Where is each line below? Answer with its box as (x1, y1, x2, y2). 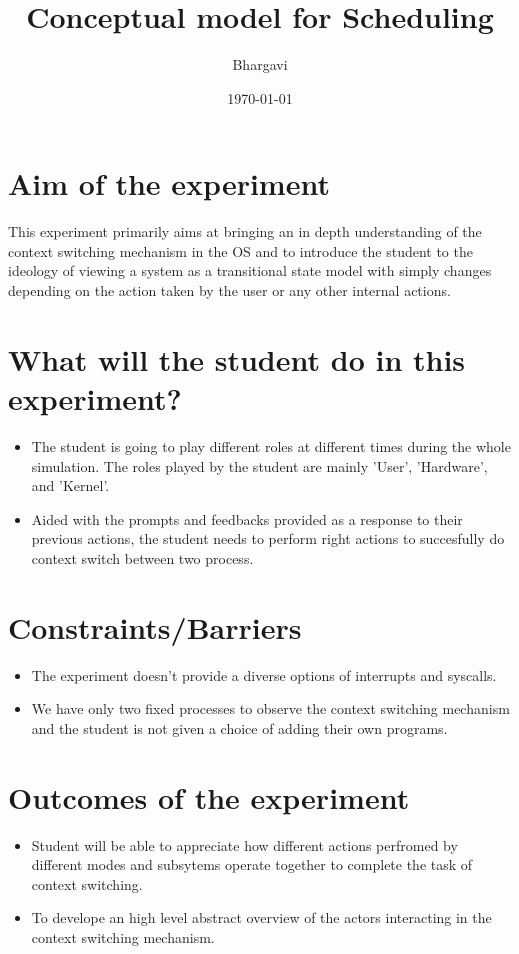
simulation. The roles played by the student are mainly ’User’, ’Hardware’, (31, 455, 488, 476)
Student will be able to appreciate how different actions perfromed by (31, 834, 458, 855)
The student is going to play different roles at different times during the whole (31, 435, 511, 456)
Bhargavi (232, 54, 288, 75)
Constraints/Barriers (8, 606, 302, 647)
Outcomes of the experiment (8, 776, 410, 817)
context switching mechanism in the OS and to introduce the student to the (8, 240, 473, 261)
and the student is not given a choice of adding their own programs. (31, 717, 448, 738)
